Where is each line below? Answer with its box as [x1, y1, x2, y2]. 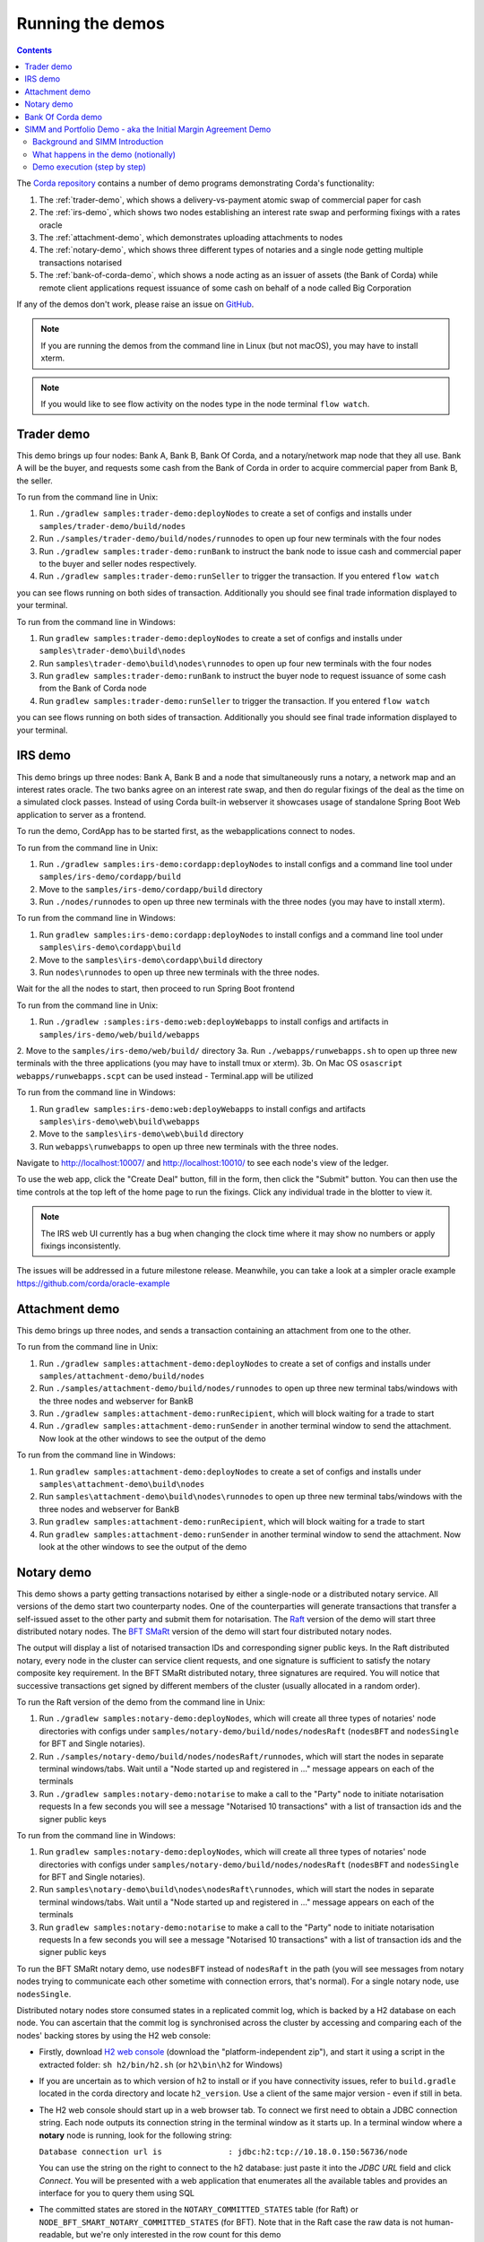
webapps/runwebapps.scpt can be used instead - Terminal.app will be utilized [16, 1070, 314, 1081]
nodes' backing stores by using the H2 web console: [16, 2029, 211, 2040]
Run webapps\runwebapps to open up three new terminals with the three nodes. [39, 1141, 339, 1151]
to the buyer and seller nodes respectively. [39, 558, 197, 569]
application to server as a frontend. [16, 809, 147, 820]
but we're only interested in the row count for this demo [75, 2229, 281, 2240]
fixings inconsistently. [40, 1240, 121, 1251]
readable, [39, 2229, 74, 2240]
